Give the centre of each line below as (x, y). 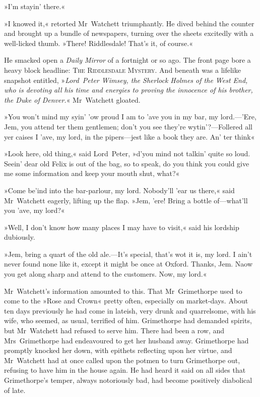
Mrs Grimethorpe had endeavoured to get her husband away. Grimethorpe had (126, 340)
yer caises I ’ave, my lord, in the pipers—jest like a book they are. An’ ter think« (129, 136)
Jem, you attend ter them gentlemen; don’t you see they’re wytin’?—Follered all (128, 126)
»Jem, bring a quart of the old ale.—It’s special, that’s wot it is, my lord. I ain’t (128, 254)
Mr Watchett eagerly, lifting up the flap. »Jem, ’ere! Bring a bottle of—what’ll (126, 200)
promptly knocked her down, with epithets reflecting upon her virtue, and (118, 350)
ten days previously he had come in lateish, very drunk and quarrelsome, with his (130, 310)
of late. (15, 390)
